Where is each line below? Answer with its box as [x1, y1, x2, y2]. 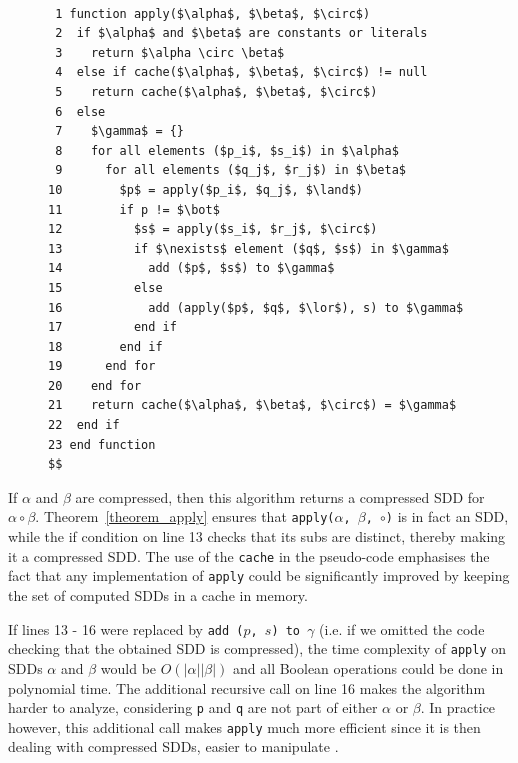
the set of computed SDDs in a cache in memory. [8, 585, 308, 605]
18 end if [48, 339, 163, 354]
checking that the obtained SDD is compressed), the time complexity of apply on [8, 638, 507, 659]
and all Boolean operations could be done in [233, 657, 504, 678]
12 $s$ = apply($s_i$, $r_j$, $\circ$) [48, 222, 378, 237]
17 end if [48, 320, 177, 335]
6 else [55, 104, 106, 119]
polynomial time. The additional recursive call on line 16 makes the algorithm [8, 677, 486, 698]
